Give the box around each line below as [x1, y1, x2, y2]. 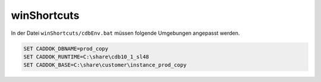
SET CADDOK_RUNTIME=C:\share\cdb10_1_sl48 [23, 53, 149, 60]
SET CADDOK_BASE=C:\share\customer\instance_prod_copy [23, 62, 187, 68]
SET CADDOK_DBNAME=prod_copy [23, 45, 109, 52]
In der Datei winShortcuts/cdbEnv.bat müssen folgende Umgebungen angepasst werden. [11, 29, 240, 37]
